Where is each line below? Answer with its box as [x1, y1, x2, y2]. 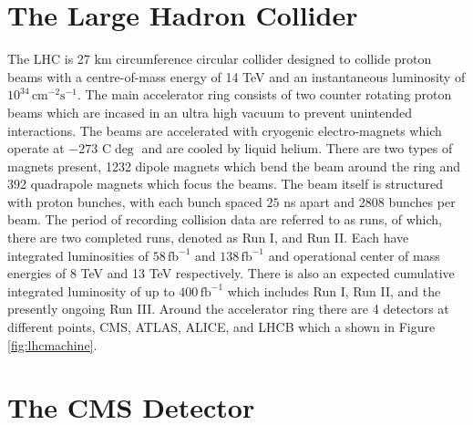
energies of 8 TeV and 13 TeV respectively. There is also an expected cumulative [7, 264, 455, 283]
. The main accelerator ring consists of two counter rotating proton [77, 85, 452, 104]
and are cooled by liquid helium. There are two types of [141, 139, 453, 158]
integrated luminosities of [7, 245, 149, 264]
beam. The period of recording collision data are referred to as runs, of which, [7, 210, 442, 229]
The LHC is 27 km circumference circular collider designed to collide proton [7, 49, 432, 68]
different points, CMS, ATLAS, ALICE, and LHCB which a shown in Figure [7, 317, 436, 337]
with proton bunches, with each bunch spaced [7, 192, 262, 211]
